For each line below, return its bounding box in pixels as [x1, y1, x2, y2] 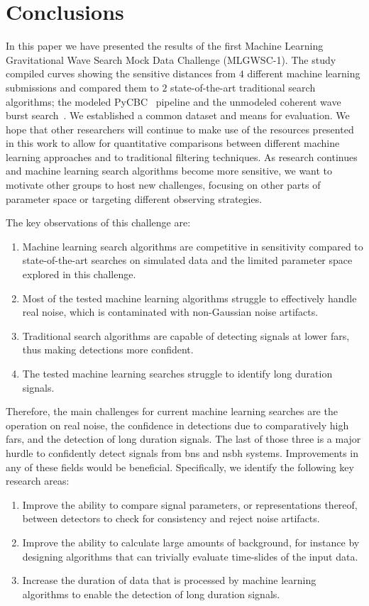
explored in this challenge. [22, 267, 136, 282]
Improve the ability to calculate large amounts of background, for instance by [22, 534, 360, 549]
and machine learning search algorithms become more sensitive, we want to [6, 163, 333, 178]
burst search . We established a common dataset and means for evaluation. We [6, 108, 350, 123]
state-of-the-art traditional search [170, 79, 316, 94]
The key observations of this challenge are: [6, 215, 191, 230]
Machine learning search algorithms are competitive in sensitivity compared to [22, 238, 363, 253]
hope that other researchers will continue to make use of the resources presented [6, 121, 354, 136]
